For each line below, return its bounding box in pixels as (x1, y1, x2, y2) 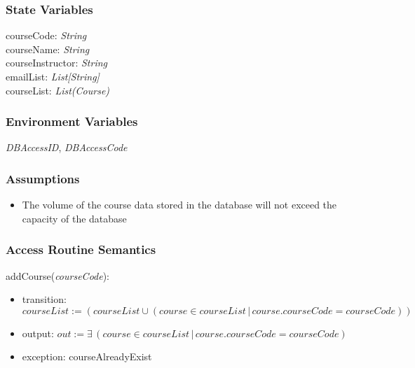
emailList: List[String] (6, 69, 100, 83)
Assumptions (6, 169, 80, 187)
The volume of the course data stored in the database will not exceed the (22, 197, 337, 212)
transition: (22, 292, 67, 306)
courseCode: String (6, 28, 87, 43)
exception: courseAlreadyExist (22, 349, 152, 364)
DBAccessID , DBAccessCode (6, 140, 128, 155)
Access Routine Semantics (6, 241, 156, 258)
